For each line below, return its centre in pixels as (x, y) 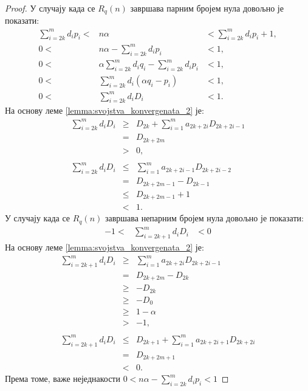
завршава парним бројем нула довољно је (207, 8)
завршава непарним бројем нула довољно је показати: (204, 218)
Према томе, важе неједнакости (63, 379)
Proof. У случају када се (50, 8)
